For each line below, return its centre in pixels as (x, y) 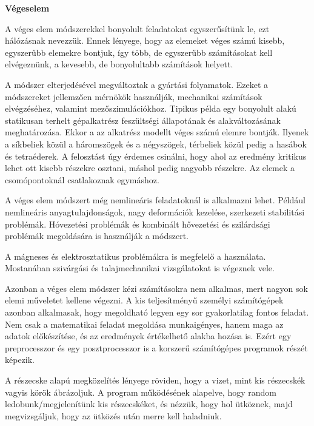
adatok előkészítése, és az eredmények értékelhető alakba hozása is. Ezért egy (148, 336)
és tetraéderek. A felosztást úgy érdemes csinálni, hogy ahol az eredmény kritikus (156, 156)
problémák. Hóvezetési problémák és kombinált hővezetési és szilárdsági (138, 224)
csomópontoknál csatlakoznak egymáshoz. (82, 179)
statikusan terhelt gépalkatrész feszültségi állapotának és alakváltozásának (143, 120)
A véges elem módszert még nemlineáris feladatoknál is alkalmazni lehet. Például (155, 200)
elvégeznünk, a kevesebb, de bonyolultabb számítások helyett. (119, 64)
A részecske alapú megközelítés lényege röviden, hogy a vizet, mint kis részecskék (155, 380)
